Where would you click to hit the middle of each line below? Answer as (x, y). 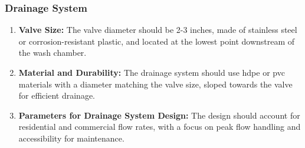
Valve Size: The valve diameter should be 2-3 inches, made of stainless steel (158, 30)
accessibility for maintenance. (71, 138)
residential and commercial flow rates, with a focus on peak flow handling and (160, 127)
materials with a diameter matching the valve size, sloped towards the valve (155, 84)
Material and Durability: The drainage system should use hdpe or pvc (152, 72)
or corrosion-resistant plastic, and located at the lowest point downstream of (157, 41)
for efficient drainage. (57, 95)
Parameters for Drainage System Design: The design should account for (159, 115)
